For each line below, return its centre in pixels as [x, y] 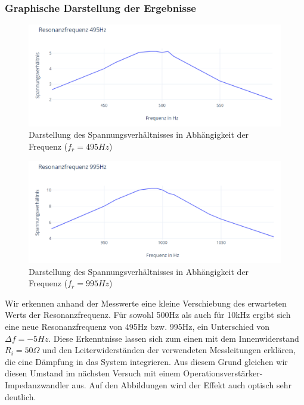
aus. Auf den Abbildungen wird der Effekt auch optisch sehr [182, 384]
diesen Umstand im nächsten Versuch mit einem [93, 373]
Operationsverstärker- [223, 373]
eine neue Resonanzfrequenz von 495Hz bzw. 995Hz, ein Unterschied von [137, 326]
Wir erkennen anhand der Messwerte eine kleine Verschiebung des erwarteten [146, 303]
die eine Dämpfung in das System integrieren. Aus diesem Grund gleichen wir [146, 361]
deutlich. [21, 396]
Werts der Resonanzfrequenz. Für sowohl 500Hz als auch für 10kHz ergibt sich [148, 315]
